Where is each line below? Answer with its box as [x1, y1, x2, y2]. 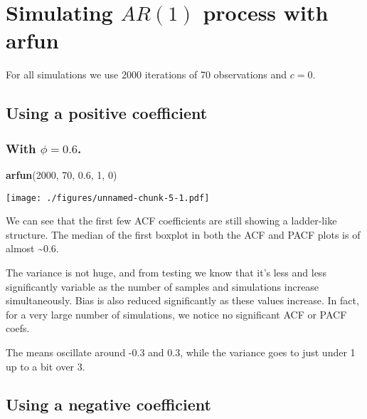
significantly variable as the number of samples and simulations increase [6, 279, 319, 294]
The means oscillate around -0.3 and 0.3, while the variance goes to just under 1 [6, 344, 356, 359]
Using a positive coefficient [6, 102, 208, 124]
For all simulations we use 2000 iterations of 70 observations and [6, 67, 287, 82]
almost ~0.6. [6, 241, 59, 256]
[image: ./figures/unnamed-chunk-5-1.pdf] [6, 192, 210, 203]
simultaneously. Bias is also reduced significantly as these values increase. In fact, [6, 293, 359, 308]
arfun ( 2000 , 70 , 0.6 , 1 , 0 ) [6, 167, 117, 182]
